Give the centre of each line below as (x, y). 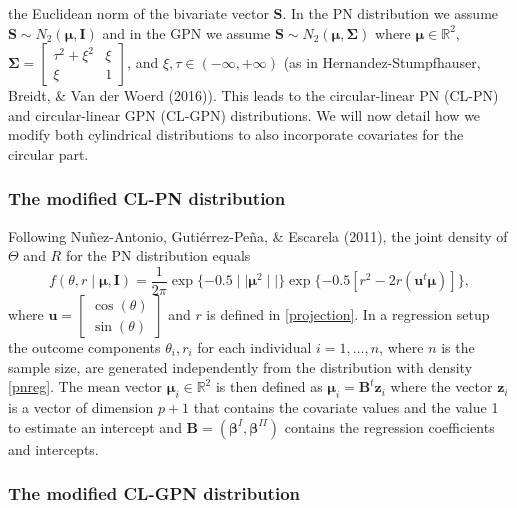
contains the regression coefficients (389, 426)
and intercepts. (53, 448)
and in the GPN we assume (186, 32)
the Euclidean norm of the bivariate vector (138, 13)
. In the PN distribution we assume (390, 13)
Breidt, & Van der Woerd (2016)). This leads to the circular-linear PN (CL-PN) (253, 95)
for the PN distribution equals (158, 255)
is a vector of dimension (81, 407)
